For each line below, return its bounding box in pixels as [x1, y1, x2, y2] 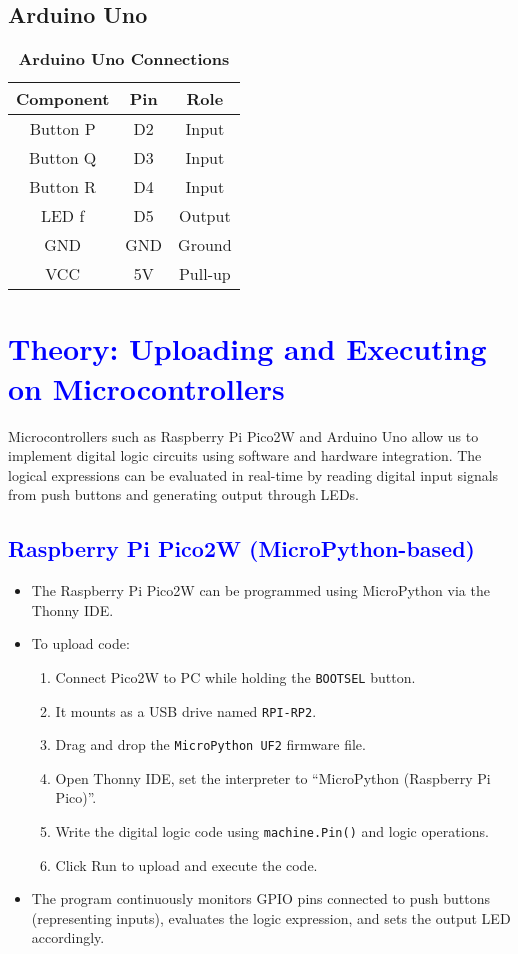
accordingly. [31, 927, 105, 948]
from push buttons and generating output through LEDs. [8, 484, 360, 505]
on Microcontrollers [8, 367, 285, 408]
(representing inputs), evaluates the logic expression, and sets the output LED [31, 907, 511, 928]
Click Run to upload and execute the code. [55, 854, 318, 875]
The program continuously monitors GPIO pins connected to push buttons [31, 888, 490, 909]
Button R [29, 175, 96, 199]
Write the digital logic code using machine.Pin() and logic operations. [55, 821, 489, 842]
